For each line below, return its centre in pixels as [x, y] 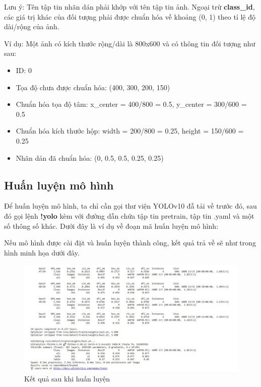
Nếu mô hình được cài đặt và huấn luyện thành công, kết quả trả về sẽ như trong [130, 243]
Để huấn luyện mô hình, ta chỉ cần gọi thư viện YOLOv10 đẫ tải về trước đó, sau [130, 206]
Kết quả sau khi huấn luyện [67, 378]
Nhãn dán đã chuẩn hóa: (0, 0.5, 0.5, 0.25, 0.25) [90, 157]
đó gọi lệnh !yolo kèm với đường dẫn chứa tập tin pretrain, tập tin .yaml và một [129, 215]
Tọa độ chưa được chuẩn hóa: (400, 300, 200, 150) [93, 87]
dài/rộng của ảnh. [32, 26]
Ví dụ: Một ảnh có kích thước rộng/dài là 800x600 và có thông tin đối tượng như [130, 43]
